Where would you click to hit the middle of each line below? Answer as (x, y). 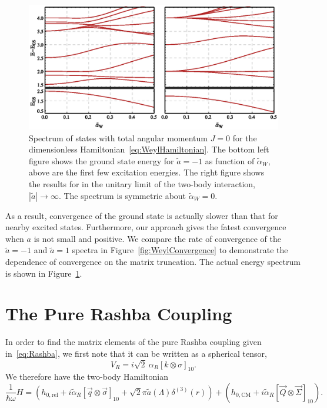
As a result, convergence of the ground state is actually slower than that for (142, 215)
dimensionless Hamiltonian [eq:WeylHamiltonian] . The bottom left (149, 149)
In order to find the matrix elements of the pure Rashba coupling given (134, 342)
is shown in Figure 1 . (44, 273)
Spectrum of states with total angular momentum (118, 137)
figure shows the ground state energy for (101, 160)
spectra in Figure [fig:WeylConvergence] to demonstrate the (180, 250)
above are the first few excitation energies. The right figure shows (147, 172)
